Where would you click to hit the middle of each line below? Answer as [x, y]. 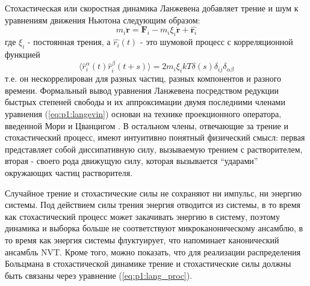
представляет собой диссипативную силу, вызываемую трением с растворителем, [154, 149]
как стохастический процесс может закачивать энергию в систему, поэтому [142, 216]
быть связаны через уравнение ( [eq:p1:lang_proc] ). [99, 275]
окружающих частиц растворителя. [69, 172]
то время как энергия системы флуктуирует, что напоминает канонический [142, 239]
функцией [23, 54]
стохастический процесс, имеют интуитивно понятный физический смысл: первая [155, 137]
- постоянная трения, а [69, 42]
